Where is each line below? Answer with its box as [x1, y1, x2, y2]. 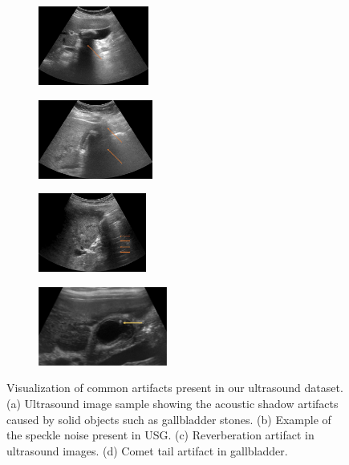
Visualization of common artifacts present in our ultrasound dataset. [6, 379, 343, 396]
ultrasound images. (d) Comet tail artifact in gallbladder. [6, 442, 288, 459]
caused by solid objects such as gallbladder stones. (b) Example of [6, 410, 331, 427]
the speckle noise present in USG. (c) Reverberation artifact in [6, 427, 315, 443]
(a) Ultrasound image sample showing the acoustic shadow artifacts [6, 394, 339, 411]
